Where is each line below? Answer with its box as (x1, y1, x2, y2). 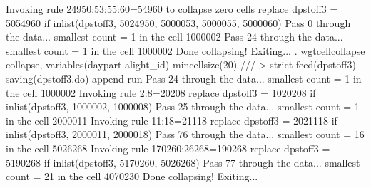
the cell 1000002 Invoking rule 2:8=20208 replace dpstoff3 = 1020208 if (6, 85, 316, 100)
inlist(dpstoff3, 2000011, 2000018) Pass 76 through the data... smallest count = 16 (6, 127, 365, 142)
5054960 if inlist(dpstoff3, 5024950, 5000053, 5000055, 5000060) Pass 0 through (6, 15, 351, 30)
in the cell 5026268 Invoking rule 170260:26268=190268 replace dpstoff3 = (6, 140, 330, 155)
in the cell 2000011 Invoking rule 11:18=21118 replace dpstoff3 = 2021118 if (6, 113, 337, 127)
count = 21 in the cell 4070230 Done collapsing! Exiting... (6, 169, 258, 184)
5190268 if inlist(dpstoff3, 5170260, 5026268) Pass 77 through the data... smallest (6, 155, 360, 169)
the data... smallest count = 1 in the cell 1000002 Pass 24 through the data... (6, 29, 343, 44)
